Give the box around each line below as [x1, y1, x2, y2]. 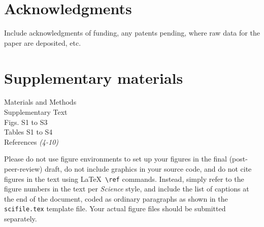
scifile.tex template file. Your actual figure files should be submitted [4, 203, 226, 214]
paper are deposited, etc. [4, 37, 81, 48]
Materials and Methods [4, 96, 77, 107]
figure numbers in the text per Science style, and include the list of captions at [4, 183, 249, 194]
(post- [229, 153, 248, 164]
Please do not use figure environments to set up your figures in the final [4, 153, 227, 164]
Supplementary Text [4, 107, 68, 117]
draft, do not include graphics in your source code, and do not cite [45, 164, 252, 174]
